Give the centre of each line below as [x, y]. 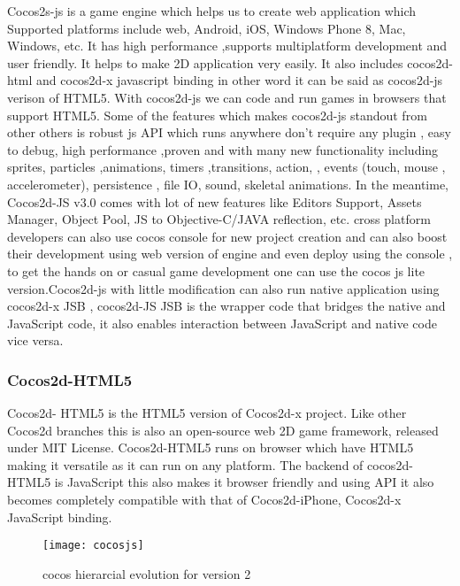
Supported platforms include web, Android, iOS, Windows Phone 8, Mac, [207, 28]
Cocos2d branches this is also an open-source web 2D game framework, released [223, 430]
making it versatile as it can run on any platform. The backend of [185, 464]
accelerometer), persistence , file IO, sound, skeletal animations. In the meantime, [228, 184]
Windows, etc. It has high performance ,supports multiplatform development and [227, 46]
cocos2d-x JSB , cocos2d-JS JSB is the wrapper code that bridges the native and [226, 306]
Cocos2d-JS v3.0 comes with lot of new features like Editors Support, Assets [215, 201]
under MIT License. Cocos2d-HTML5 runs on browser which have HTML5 [211, 447]
